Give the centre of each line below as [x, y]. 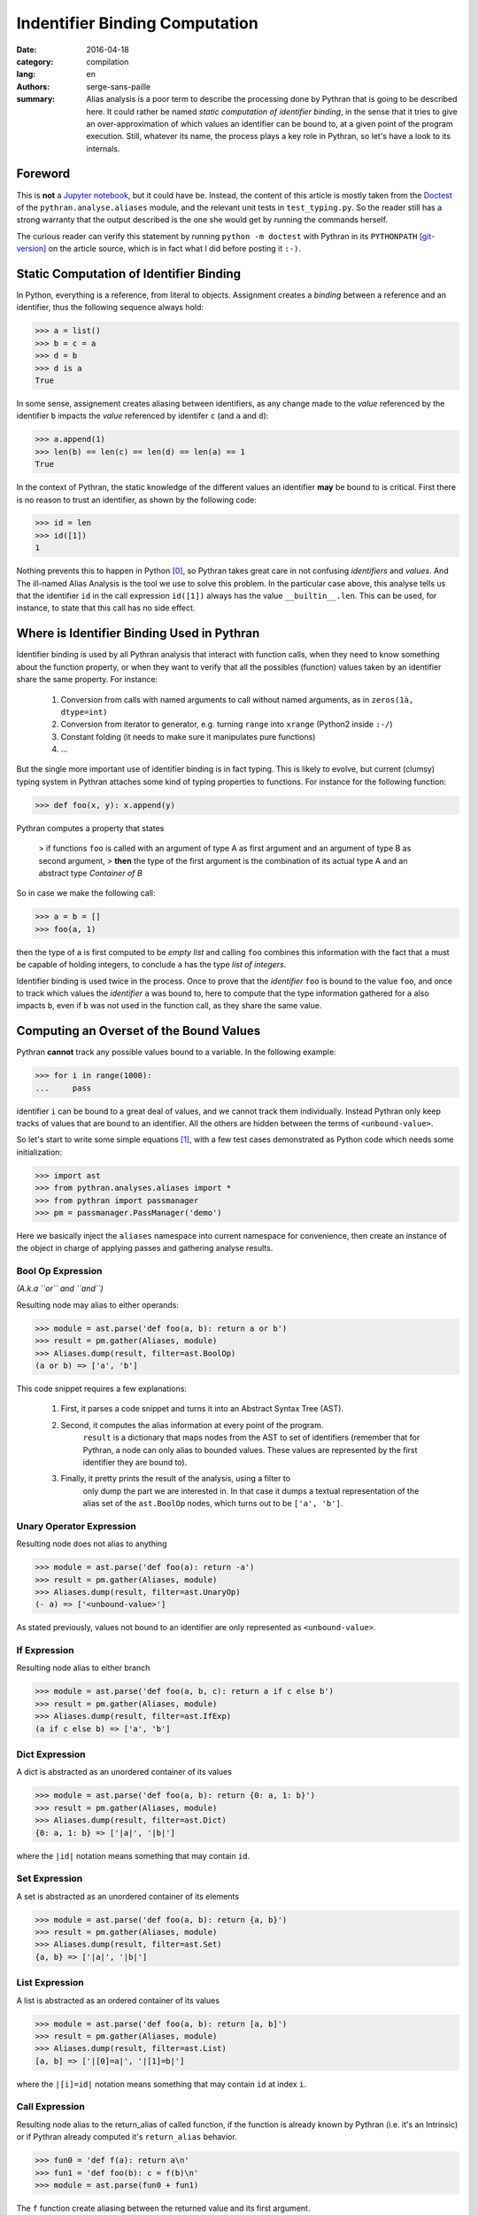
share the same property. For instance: [87, 680]
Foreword [43, 174]
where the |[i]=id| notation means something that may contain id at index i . [162, 2084]
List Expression [50, 1983]
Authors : [33, 86]
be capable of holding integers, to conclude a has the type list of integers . [151, 965]
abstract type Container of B [91, 873]
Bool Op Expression [59, 1271]
